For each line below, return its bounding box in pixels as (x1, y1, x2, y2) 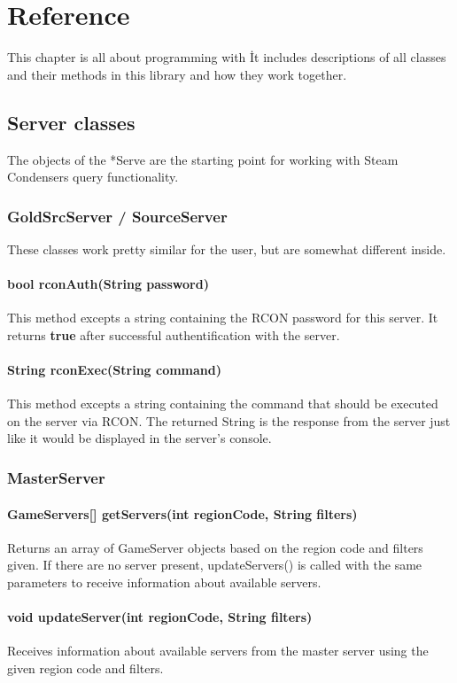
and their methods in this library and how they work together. (7, 65, 347, 83)
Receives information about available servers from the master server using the (7, 641, 429, 660)
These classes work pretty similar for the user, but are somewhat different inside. (7, 239, 446, 258)
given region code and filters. (7, 658, 164, 677)
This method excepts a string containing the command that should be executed (7, 394, 438, 413)
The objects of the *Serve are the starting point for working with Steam (7, 150, 399, 168)
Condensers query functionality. (7, 167, 179, 186)
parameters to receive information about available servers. (7, 572, 321, 591)
